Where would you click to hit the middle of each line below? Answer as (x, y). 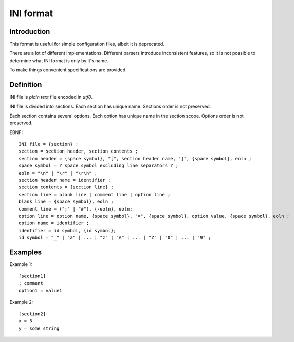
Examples (26, 252)
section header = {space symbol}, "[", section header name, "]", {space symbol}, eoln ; (135, 158)
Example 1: (21, 264)
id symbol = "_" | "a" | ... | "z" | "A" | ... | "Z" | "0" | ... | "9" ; (115, 238)
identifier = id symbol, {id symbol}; (68, 230)
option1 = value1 (40, 291)
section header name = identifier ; (65, 180)
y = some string (39, 328)
